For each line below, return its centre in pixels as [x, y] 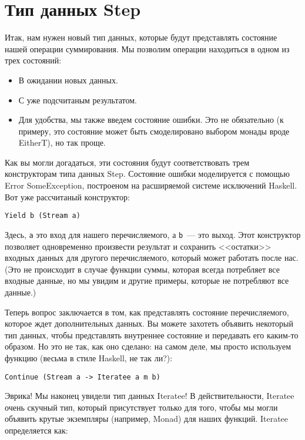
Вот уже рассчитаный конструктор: [67, 197]
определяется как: [36, 430]
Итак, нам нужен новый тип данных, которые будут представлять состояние [141, 37]
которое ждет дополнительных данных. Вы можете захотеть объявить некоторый [149, 323]
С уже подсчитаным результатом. [78, 100]
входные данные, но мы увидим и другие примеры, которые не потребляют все [147, 281]
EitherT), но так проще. [62, 142]
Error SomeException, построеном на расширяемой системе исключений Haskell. [151, 185]
